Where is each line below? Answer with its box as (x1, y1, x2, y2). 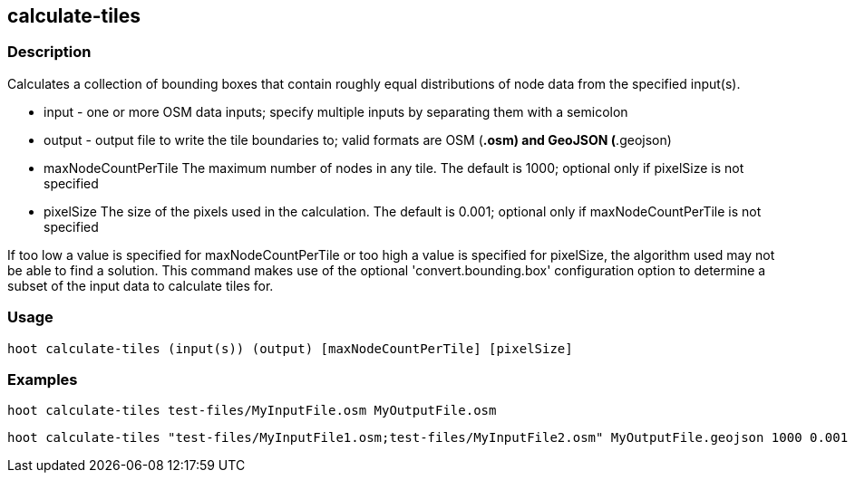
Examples (7, 370, 78, 389)
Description (7, 43, 92, 62)
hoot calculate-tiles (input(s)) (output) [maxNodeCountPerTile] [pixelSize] (7, 341, 573, 356)
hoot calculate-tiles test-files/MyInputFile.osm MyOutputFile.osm (7, 403, 497, 418)
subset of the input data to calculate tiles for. (7, 277, 274, 293)
